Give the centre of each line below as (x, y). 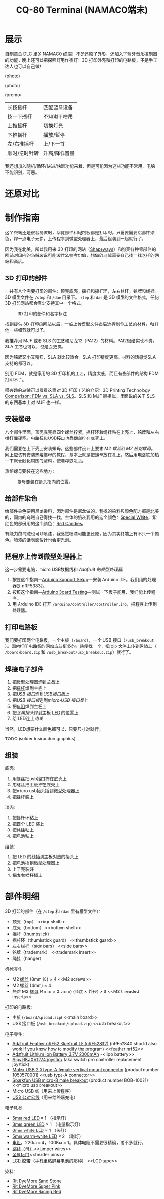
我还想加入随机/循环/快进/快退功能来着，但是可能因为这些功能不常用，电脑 (80, 166)
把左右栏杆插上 (27, 875)
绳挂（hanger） (28, 958)
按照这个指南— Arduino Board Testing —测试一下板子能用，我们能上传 (82, 592)
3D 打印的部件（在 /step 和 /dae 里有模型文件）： (54, 911)
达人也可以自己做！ (24, 66)
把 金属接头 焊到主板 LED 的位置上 (45, 712)
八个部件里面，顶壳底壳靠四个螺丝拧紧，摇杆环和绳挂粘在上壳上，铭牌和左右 (82, 432)
